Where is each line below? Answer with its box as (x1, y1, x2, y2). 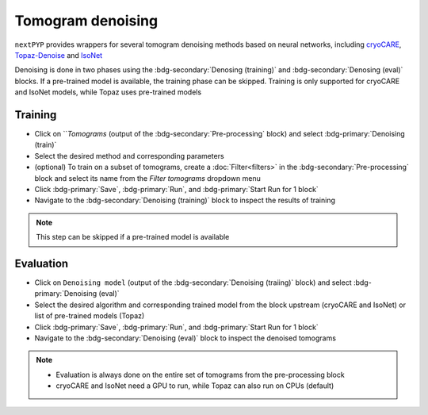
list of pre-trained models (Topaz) (34, 311, 145, 321)
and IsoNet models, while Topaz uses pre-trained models (14, 87, 202, 97)
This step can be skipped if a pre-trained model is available (36, 232, 230, 242)
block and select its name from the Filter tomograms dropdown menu (34, 173, 261, 183)
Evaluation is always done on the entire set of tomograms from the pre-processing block (55, 370, 345, 379)
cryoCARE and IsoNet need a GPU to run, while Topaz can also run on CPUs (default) (55, 381, 334, 390)
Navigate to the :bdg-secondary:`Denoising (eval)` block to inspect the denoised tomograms (34, 333, 337, 343)
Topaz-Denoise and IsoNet (14, 50, 103, 60)
